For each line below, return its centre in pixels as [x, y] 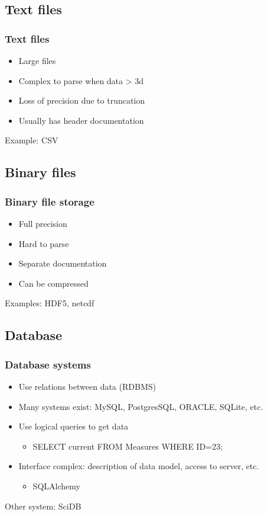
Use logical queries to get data [74, 426]
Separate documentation [63, 263]
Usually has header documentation [81, 120]
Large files [37, 60]
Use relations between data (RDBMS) [87, 386]
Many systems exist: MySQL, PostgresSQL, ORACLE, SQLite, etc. [141, 406]
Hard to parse [44, 243]
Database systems [48, 364]
